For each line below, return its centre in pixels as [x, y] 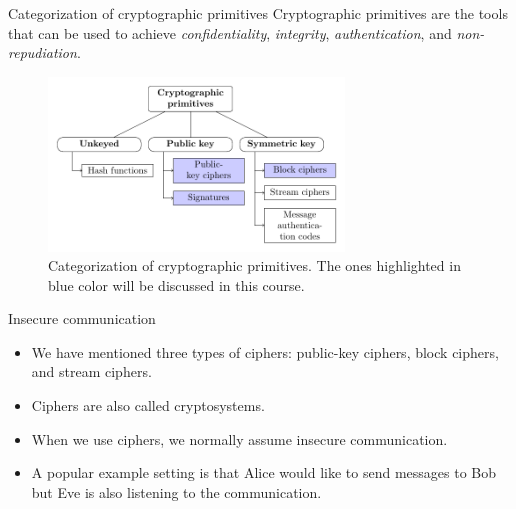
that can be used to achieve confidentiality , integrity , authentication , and [230, 32]
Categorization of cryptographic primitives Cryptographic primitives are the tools [258, 13]
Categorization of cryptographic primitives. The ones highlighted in [254, 265]
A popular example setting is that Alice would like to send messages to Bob [263, 472]
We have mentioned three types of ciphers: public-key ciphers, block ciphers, [265, 351]
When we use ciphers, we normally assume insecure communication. [239, 438]
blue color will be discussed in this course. [176, 284]
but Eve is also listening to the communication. [176, 491]
